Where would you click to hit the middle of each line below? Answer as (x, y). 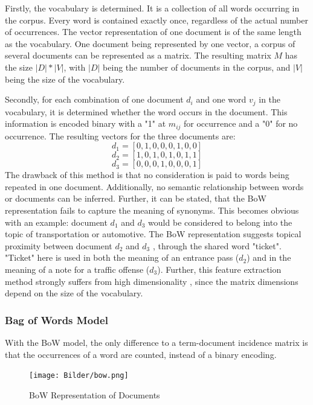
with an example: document (56, 222)
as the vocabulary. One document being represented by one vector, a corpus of (150, 43)
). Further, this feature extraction (219, 269)
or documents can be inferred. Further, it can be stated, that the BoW (136, 198)
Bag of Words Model (56, 320)
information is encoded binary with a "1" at (86, 123)
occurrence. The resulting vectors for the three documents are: (120, 136)
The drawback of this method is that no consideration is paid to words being (147, 175)
